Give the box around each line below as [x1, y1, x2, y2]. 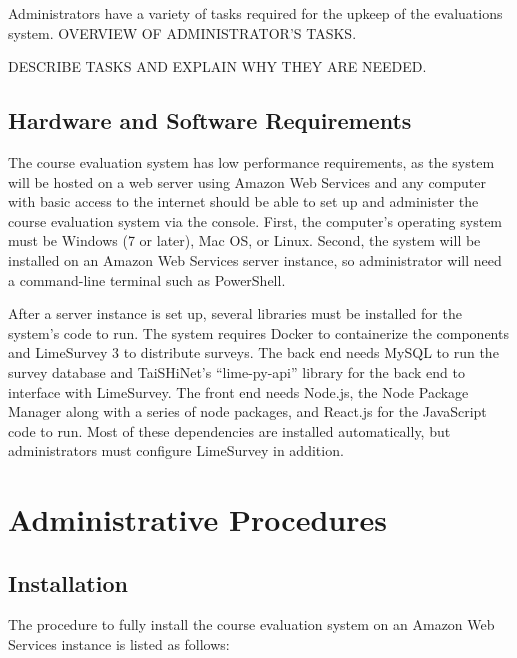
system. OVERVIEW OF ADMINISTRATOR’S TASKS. [8, 22, 357, 43]
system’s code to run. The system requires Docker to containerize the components [8, 322, 509, 343]
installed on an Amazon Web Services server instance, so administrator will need [8, 249, 502, 270]
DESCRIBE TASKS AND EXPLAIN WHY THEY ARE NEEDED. [8, 56, 427, 77]
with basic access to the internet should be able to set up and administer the [8, 191, 479, 212]
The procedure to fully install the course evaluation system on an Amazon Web [8, 614, 495, 635]
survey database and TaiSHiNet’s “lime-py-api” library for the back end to [8, 361, 465, 382]
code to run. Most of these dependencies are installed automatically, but [8, 420, 451, 441]
